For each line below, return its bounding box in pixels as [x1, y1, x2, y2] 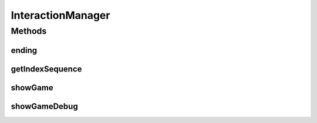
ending [11, 45, 38, 55]
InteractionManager [11, 9, 110, 22]
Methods [11, 26, 47, 36]
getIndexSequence [11, 64, 82, 74]
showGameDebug [11, 101, 79, 111]
